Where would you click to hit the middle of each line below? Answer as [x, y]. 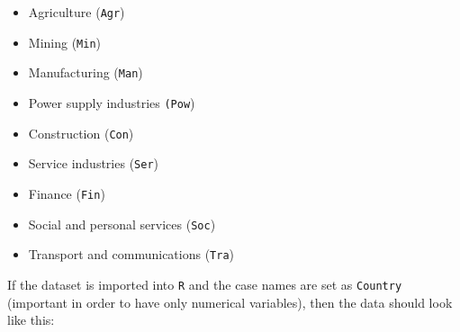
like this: [31, 320]
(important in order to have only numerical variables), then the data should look [230, 302]
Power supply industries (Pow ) [112, 102]
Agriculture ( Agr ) [77, 12]
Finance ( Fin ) [67, 193]
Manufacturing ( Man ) [86, 72]
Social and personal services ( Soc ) [122, 224]
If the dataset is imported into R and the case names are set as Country [205, 284]
